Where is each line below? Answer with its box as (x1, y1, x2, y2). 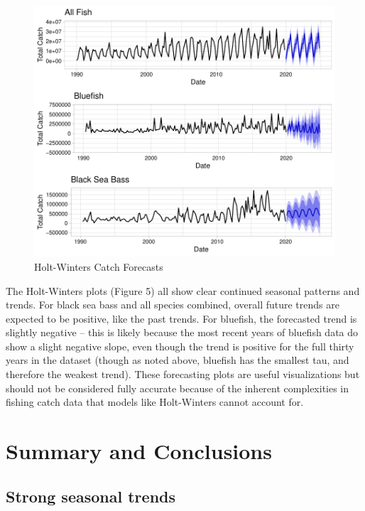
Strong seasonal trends (6, 485, 176, 507)
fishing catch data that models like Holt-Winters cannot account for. (6, 394, 304, 409)
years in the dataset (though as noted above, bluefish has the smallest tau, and (6, 353, 349, 367)
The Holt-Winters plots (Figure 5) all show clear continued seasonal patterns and (6, 283, 360, 298)
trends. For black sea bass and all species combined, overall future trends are (6, 297, 339, 312)
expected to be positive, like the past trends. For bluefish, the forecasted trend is (6, 311, 357, 326)
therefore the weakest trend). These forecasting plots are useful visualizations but (6, 367, 360, 382)
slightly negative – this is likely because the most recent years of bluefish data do (6, 325, 359, 340)
